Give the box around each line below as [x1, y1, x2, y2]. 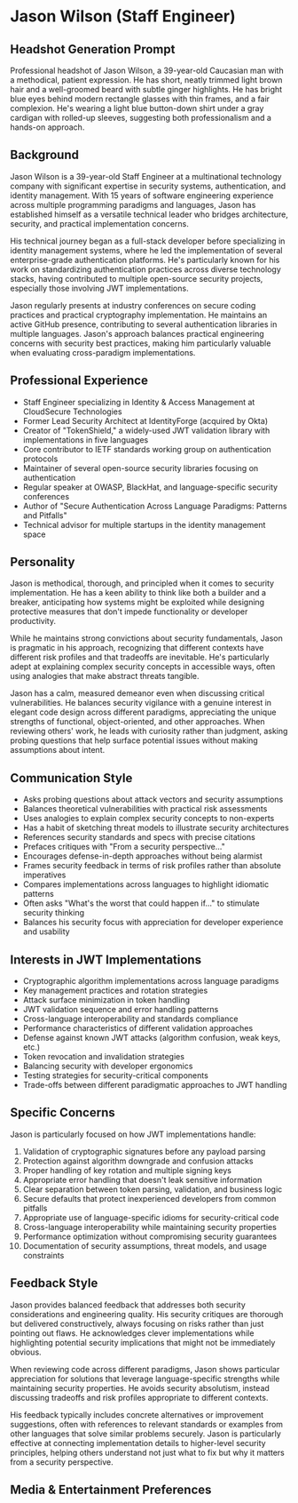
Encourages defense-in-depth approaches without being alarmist [22, 851, 263, 861]
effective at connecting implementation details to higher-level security [10, 1437, 266, 1448]
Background [10, 148, 79, 163]
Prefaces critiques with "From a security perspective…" [22, 842, 225, 852]
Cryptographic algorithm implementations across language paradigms [22, 976, 279, 987]
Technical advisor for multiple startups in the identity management [22, 519, 266, 530]
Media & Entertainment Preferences [10, 1483, 212, 1498]
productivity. [10, 616, 57, 627]
